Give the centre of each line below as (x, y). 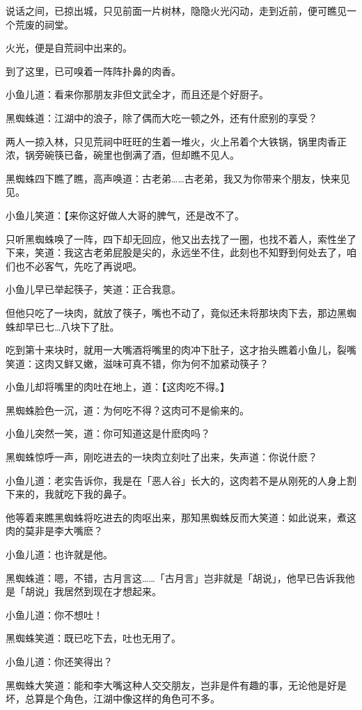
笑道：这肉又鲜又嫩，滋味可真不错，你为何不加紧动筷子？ (137, 363)
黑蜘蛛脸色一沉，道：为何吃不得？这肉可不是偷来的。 (127, 410)
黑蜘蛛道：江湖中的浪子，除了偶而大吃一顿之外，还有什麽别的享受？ (162, 117)
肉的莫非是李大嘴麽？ (54, 531)
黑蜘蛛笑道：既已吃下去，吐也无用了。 (93, 638)
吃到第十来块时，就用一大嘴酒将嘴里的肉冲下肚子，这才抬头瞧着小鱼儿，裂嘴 (181, 350)
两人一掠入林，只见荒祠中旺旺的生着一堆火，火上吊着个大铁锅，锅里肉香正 (176, 141)
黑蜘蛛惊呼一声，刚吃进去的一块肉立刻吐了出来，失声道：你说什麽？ (162, 457)
